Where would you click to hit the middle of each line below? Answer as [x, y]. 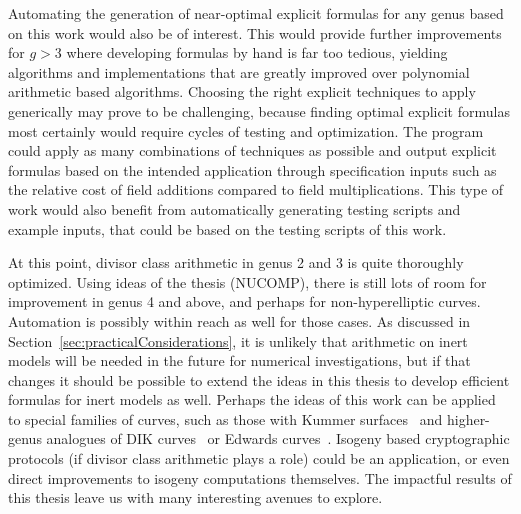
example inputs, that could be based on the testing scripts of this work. [227, 228]
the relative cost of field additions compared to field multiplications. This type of [256, 189]
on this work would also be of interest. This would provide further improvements [255, 32]
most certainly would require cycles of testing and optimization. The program [246, 130]
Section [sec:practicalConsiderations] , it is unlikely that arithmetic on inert [238, 340]
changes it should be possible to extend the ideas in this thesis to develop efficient [259, 379]
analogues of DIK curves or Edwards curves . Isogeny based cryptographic [278, 438]
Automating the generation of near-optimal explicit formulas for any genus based [256, 13]
